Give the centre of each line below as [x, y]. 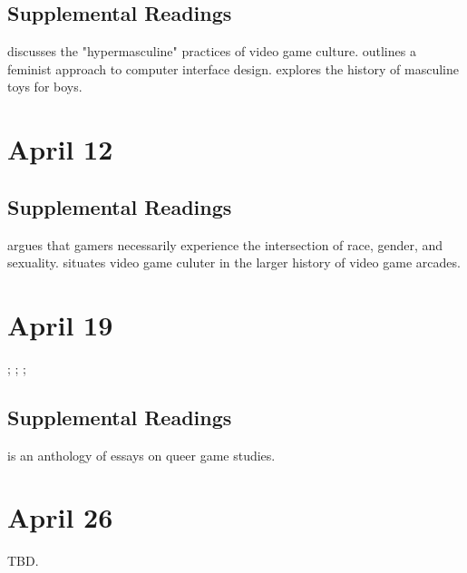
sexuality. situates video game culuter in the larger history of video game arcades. [234, 262]
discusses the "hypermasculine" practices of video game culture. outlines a [212, 51]
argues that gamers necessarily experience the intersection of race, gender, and [225, 244]
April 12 [60, 149]
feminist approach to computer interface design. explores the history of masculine [233, 68]
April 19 [60, 324]
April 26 [60, 517]
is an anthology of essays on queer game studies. [141, 455]
